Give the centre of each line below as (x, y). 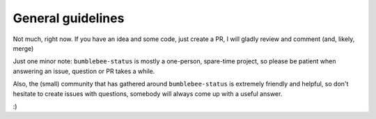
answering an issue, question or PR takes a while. (84, 71)
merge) (23, 48)
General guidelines (69, 18)
